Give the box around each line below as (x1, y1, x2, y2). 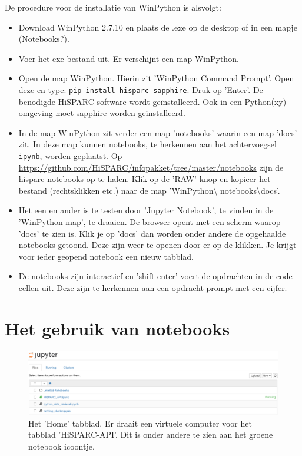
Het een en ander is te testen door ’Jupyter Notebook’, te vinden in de (18, 204, 274, 216)
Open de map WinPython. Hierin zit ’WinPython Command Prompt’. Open (18, 72, 294, 84)
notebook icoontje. (28, 440, 95, 452)
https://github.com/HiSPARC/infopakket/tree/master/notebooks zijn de (18, 161, 284, 173)
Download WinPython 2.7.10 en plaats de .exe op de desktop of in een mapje (18, 21, 297, 33)
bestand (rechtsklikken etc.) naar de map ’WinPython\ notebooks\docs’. (18, 184, 280, 196)
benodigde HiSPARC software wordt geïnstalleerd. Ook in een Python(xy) (18, 95, 287, 107)
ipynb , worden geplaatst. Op (18, 150, 122, 161)
